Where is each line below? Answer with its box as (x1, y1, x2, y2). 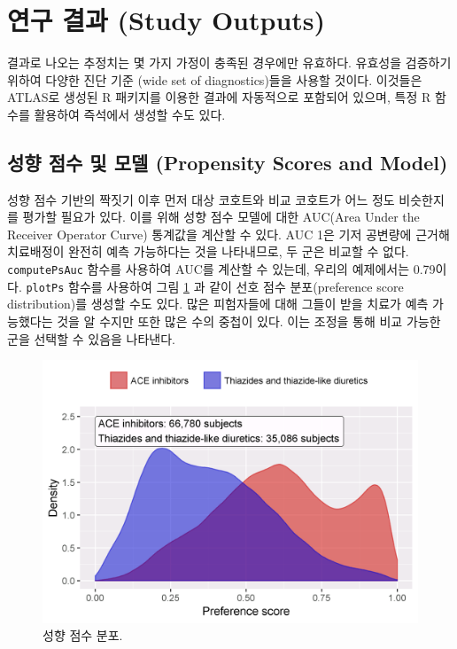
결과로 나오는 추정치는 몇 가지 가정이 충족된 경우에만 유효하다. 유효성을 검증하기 (7, 53, 452, 72)
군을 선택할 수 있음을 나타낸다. (7, 329, 175, 348)
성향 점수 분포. (43, 626, 123, 645)
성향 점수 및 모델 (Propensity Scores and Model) (7, 148, 448, 176)
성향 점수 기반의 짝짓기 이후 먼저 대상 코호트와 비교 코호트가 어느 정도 (7, 190, 395, 208)
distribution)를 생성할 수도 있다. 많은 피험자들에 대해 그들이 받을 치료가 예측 (7, 294, 429, 313)
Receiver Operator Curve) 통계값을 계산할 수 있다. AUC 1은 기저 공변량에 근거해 (7, 224, 450, 243)
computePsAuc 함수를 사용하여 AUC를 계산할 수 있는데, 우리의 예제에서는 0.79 (7, 260, 436, 278)
